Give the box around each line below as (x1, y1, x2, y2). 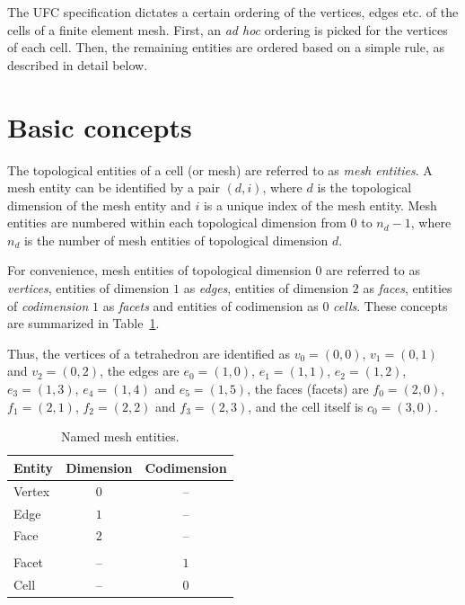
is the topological (317, 178, 412, 197)
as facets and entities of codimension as (102, 296, 319, 315)
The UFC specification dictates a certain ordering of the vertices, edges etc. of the (7, 3, 459, 21)
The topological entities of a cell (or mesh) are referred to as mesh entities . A (7, 160, 433, 179)
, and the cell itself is (248, 396, 364, 415)
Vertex (13, 481, 50, 500)
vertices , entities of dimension (7, 279, 170, 298)
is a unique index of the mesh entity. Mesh (203, 195, 437, 214)
